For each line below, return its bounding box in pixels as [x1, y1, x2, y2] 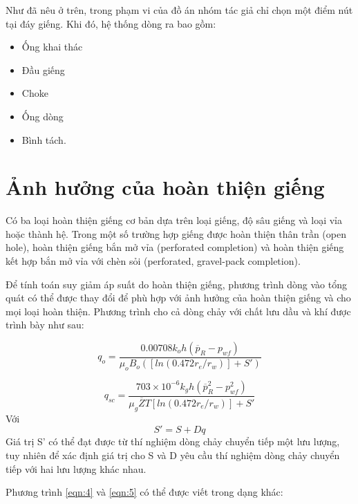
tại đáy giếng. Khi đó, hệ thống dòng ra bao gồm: [6, 16, 216, 30]
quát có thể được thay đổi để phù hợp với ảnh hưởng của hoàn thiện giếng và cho [6, 290, 351, 305]
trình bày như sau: [6, 317, 84, 332]
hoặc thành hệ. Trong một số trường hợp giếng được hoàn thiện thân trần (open [6, 226, 346, 241]
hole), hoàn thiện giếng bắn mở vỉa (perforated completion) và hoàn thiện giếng [6, 240, 344, 254]
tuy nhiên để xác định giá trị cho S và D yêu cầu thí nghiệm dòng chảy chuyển [6, 447, 340, 462]
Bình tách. [21, 132, 66, 147]
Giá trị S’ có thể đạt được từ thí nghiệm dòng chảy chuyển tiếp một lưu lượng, [6, 434, 340, 449]
